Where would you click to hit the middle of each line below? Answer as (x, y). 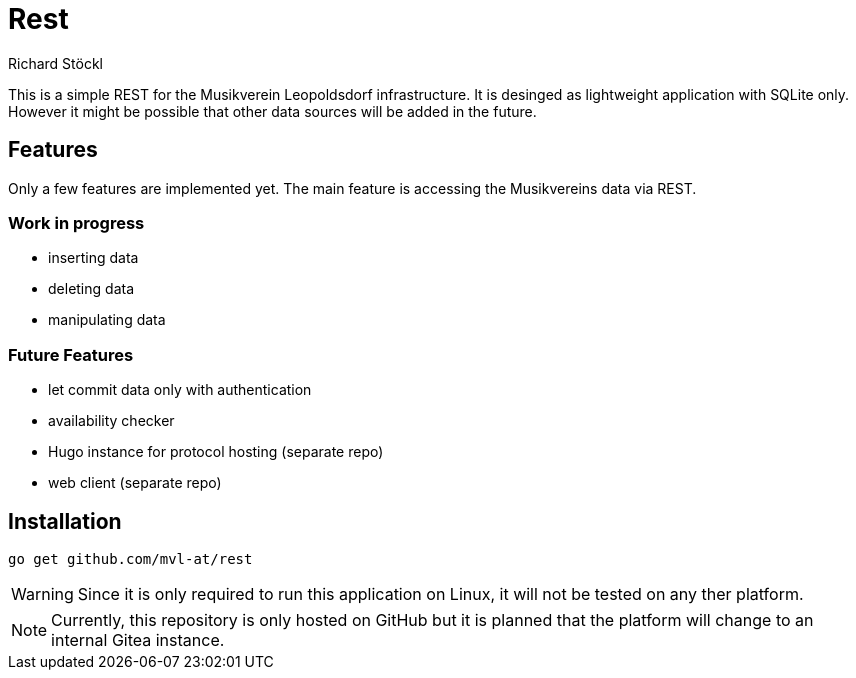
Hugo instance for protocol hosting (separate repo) (216, 452)
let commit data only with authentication (180, 390)
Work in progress (76, 222)
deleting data (91, 289)
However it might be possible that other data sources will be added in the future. (272, 111)
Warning (42, 593)
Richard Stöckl (55, 63)
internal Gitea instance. (138, 639)
